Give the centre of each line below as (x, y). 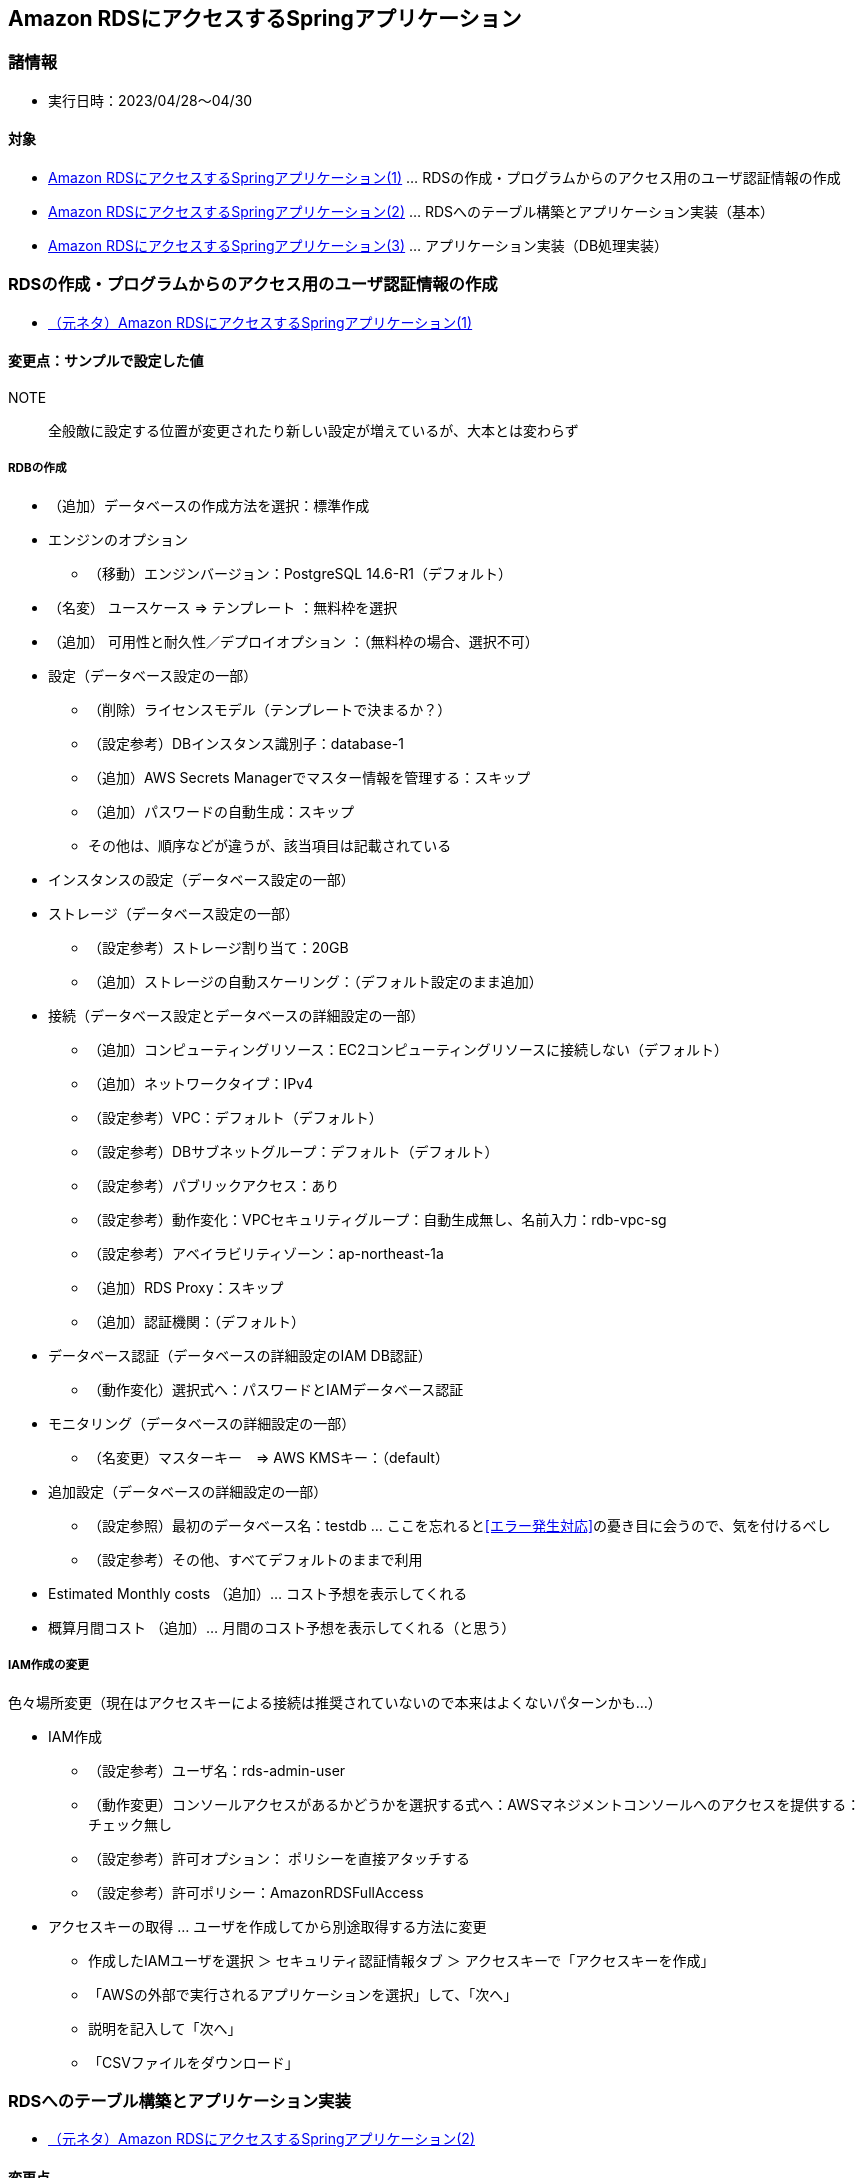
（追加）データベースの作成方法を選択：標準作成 (209, 505)
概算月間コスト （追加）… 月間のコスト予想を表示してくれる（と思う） (282, 1627)
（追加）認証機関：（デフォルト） (196, 1321)
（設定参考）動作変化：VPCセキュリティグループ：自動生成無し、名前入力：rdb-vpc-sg (377, 1219)
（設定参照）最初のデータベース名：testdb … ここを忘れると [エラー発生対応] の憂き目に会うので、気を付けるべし (459, 1525)
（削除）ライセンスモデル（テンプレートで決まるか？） (270, 709)
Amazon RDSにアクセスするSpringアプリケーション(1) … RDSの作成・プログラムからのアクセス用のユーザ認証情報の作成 (444, 178)
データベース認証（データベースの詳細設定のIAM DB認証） (240, 1355)
